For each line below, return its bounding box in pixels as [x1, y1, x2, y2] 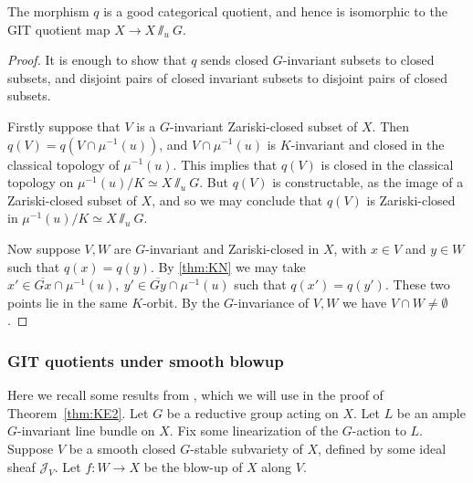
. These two [384, 275, 450, 294]
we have [342, 292, 387, 311]
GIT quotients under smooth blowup [7, 349, 284, 372]
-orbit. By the [142, 292, 220, 311]
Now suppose [7, 238, 80, 257]
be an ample [396, 403, 466, 422]
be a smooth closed [68, 438, 176, 457]
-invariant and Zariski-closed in [145, 238, 320, 257]
